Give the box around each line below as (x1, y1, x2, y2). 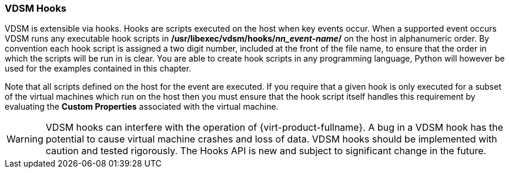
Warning (6, 133, 43, 145)
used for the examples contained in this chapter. (5, 63, 192, 74)
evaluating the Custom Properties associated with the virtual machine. (5, 101, 279, 112)
